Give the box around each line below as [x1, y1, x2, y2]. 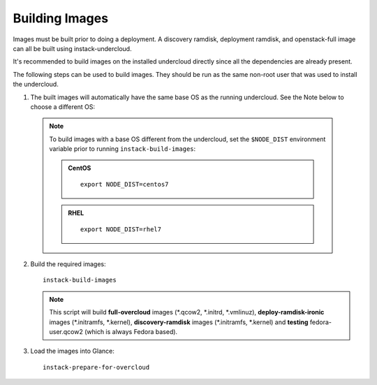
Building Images [13, 10, 108, 26]
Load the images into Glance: [30, 347, 114, 356]
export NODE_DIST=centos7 [80, 180, 169, 188]
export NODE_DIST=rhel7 [80, 225, 162, 233]
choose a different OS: [30, 102, 96, 111]
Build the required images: [30, 260, 106, 268]
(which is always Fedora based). [84, 327, 178, 335]
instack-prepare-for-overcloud [43, 363, 150, 371]
